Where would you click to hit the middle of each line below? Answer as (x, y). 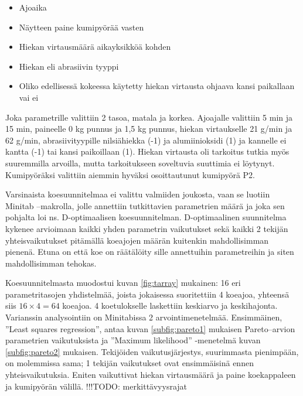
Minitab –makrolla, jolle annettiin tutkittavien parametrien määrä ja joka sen (145, 205)
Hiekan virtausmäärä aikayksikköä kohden (95, 47)
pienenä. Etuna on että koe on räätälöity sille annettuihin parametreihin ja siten (150, 252)
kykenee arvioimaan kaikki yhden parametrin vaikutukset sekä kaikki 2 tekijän (147, 228)
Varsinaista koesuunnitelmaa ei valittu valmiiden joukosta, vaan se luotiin (138, 194)
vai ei (29, 97)
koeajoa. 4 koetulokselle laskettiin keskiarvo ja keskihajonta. (170, 305)
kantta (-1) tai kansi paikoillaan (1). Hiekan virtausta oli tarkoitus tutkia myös (147, 151)
